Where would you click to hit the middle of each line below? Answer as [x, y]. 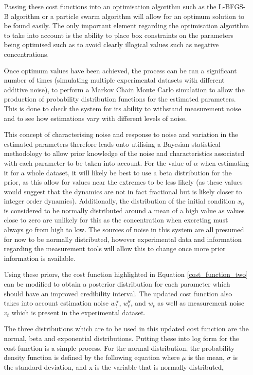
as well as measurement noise [201, 303]
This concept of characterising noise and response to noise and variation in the [121, 134]
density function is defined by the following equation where [92, 357]
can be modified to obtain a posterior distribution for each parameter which [117, 284]
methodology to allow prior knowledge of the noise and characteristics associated [124, 153]
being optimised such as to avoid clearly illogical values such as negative [111, 44]
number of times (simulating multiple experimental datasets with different [114, 80]
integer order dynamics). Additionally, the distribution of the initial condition [120, 201]
